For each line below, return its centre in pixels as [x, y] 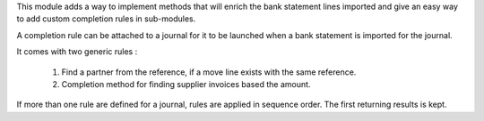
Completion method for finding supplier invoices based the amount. [186, 84]
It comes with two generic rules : [77, 52]
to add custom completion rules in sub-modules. [106, 19]
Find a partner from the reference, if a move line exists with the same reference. [209, 72]
